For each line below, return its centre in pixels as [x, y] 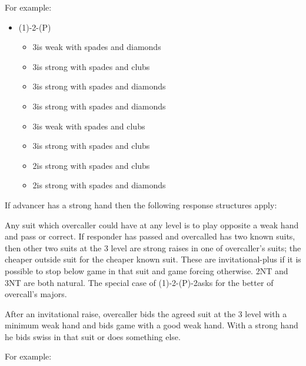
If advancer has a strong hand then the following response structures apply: [141, 204]
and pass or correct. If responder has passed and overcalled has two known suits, [150, 236]
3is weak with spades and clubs [89, 126]
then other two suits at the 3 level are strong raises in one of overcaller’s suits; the [153, 247]
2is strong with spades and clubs [91, 165]
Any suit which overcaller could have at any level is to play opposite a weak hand [152, 224]
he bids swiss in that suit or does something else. [93, 336]
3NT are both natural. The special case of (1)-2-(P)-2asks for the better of [139, 282]
